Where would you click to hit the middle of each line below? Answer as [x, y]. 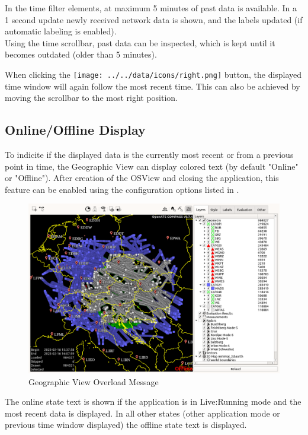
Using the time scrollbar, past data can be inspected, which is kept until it [140, 42]
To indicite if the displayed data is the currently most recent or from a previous [149, 155]
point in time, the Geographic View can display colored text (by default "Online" [152, 166]
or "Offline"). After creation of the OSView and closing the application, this [142, 178]
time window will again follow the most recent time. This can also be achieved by [153, 86]
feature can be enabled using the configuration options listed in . [122, 189]
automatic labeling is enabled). [61, 31]
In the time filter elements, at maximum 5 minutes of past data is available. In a [151, 8]
